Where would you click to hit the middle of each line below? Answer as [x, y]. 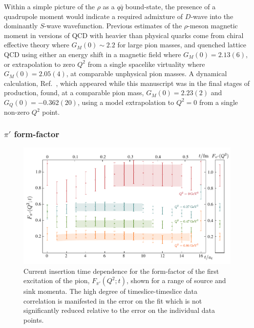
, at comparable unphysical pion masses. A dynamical [147, 73]
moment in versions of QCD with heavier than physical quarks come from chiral [124, 35]
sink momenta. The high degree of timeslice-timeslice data [111, 291]
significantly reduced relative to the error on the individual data [119, 310]
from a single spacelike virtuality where [146, 64]
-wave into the [212, 16]
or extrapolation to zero [40, 64]
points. [34, 320]
